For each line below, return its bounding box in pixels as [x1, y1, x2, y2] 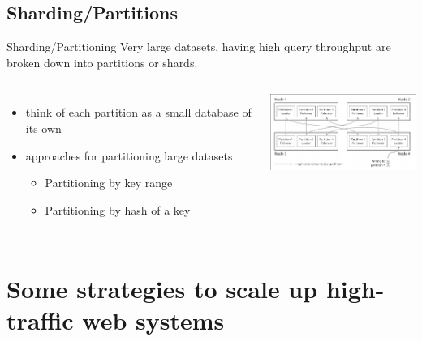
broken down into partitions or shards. [6, 53, 198, 70]
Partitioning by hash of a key [45, 201, 191, 218]
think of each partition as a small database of [25, 104, 252, 121]
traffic [6, 303, 74, 336]
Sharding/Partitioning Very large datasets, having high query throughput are [6, 38, 391, 55]
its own [25, 119, 62, 136]
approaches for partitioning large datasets [25, 147, 233, 164]
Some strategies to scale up [6, 271, 318, 305]
